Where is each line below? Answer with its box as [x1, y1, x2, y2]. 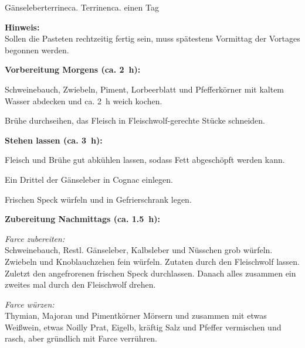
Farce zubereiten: [5, 232, 65, 244]
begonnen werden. [5, 43, 69, 56]
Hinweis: [5, 21, 40, 33]
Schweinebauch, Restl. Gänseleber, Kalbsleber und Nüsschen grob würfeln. [5, 244, 273, 256]
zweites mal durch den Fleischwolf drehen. [5, 278, 156, 291]
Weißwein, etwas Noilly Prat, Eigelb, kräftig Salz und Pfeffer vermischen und [5, 320, 282, 333]
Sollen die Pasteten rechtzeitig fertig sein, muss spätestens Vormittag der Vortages [5, 32, 300, 45]
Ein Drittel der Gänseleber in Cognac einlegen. [5, 173, 173, 185]
